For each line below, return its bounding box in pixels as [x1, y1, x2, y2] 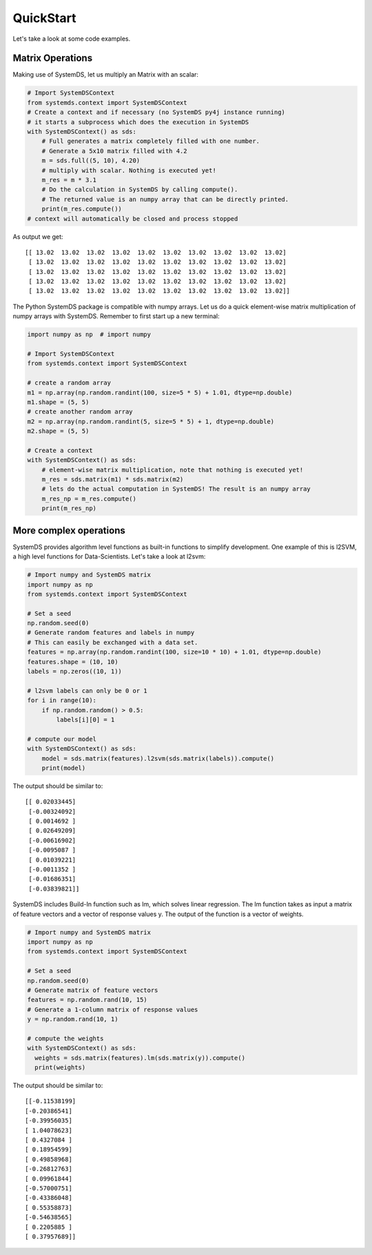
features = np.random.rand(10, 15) [27, 996, 147, 1004]
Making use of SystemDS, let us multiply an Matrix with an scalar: [12, 70, 199, 79]
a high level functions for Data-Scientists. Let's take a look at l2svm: [12, 552, 206, 561]
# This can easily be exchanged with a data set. [27, 639, 198, 646]
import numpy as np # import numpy [27, 331, 152, 338]
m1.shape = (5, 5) [27, 398, 90, 406]
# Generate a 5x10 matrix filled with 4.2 [41, 147, 187, 155]
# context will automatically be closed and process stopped [27, 215, 238, 222]
